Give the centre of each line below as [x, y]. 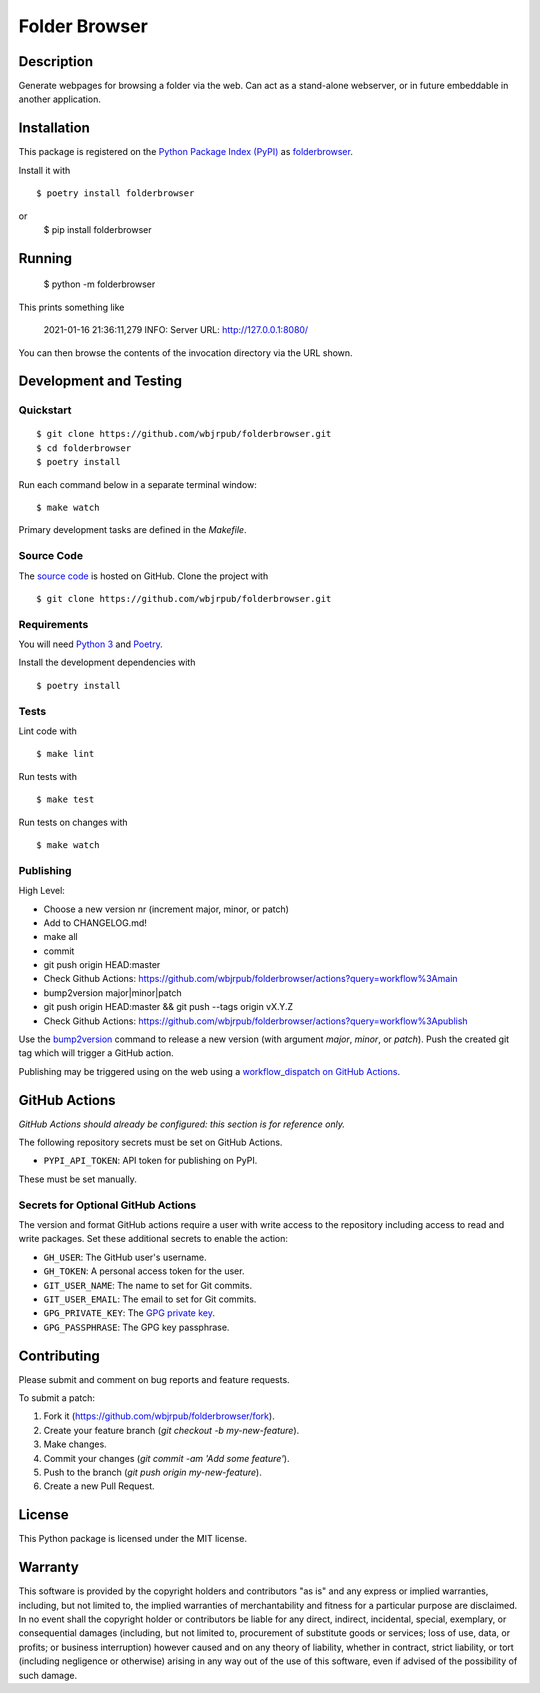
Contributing [59, 1355]
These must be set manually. [77, 1179]
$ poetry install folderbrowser [115, 193]
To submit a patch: [56, 1398]
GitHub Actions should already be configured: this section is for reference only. [181, 1124]
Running [45, 258]
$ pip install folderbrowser [97, 229]
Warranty [48, 1567]
